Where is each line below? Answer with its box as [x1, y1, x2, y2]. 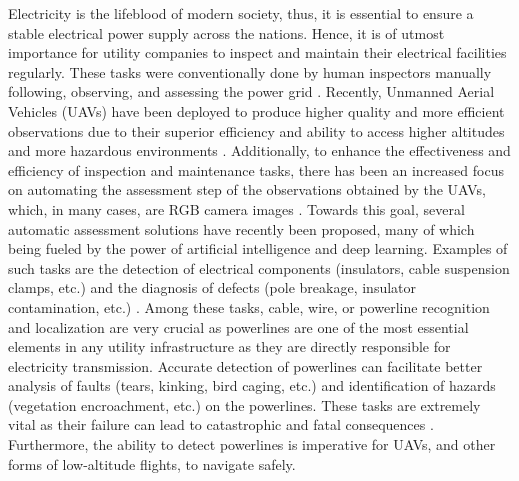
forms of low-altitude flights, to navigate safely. [8, 453, 296, 474]
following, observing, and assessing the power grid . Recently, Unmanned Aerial [8, 81, 495, 102]
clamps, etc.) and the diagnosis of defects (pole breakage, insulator [8, 277, 417, 298]
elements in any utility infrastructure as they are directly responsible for [8, 336, 451, 357]
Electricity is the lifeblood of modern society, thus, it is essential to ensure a [8, 3, 474, 23]
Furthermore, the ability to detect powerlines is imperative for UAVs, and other [8, 434, 496, 455]
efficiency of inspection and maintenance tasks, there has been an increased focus [8, 159, 504, 180]
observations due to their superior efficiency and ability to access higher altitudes [8, 120, 505, 141]
